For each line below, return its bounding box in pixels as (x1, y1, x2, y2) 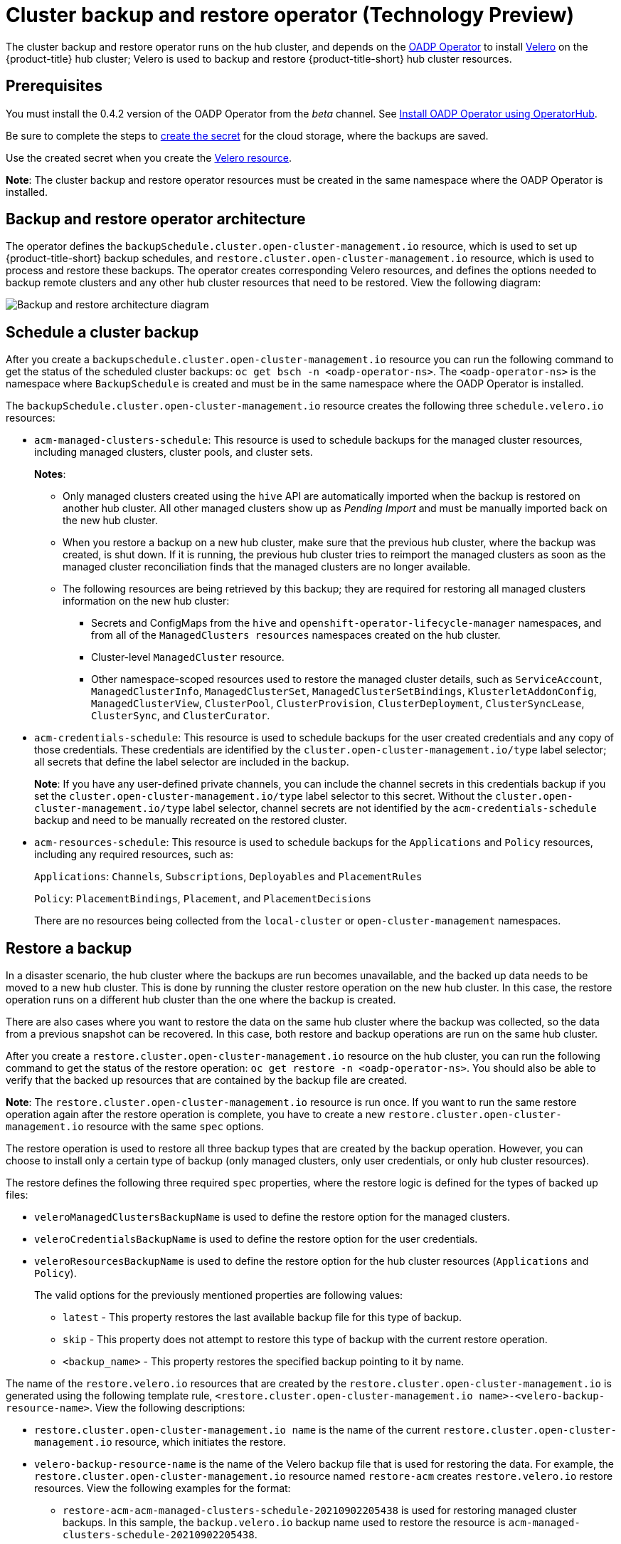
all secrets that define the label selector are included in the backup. (34, 756, 349, 768)
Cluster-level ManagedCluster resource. (91, 651, 285, 664)
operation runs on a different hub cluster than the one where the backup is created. (6, 993, 396, 1006)
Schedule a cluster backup (6, 323, 199, 341)
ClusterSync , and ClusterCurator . (91, 709, 270, 722)
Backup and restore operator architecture (6, 210, 306, 229)
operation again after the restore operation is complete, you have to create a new (6, 1108, 386, 1121)
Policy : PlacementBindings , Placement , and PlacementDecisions (34, 892, 372, 905)
